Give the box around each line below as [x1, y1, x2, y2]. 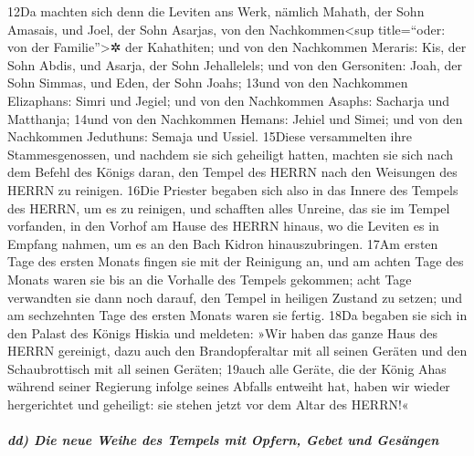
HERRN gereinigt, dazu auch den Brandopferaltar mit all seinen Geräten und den [7, 341, 468, 360]
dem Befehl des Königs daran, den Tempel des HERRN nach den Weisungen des [7, 162, 458, 181]
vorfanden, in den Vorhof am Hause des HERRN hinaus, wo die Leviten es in [7, 216, 439, 235]
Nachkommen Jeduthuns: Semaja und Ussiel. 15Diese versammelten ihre [7, 127, 412, 146]
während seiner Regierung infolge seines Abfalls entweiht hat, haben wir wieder [7, 377, 450, 396]
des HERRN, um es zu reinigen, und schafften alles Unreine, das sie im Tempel [7, 198, 450, 217]
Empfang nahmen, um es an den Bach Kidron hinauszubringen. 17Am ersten [7, 233, 438, 253]
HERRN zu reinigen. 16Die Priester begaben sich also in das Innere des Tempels [7, 180, 458, 199]
